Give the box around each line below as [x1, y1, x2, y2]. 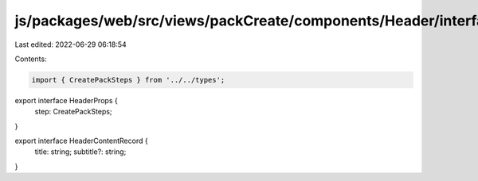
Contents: [14, 54, 47, 64]
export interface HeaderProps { [14, 95, 119, 105]
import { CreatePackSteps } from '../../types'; [31, 75, 225, 84]
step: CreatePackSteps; [34, 107, 112, 117]
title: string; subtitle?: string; [34, 147, 127, 156]
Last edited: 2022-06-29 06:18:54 [14, 40, 127, 49]
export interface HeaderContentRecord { [14, 136, 148, 146]
